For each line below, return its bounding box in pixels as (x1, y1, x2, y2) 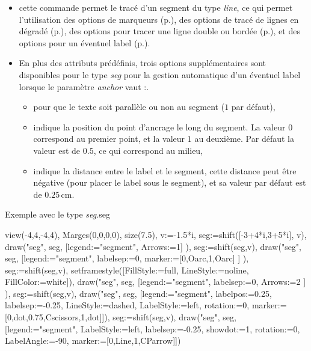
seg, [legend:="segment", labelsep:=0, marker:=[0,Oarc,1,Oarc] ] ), (5, 252, 249, 264)
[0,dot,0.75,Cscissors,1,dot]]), (5, 311, 110, 323)
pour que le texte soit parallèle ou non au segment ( (33, 100, 225, 113)
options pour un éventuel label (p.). (19, 36, 150, 49)
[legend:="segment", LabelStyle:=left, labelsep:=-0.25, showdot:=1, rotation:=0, (5, 322, 300, 335)
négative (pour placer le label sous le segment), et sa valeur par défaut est (33, 176, 306, 189)
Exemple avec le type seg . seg (5, 208, 110, 221)
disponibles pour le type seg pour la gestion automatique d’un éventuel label (19, 68, 301, 81)
